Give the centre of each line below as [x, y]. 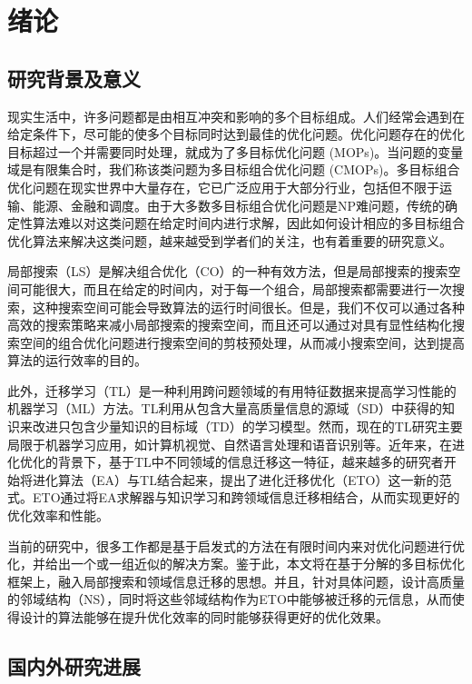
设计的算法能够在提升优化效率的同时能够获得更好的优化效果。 [204, 617]
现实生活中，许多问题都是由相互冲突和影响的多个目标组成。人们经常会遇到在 [236, 116]
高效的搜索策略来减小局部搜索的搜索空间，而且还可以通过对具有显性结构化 [230, 325]
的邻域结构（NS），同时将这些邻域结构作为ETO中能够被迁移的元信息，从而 [230, 599]
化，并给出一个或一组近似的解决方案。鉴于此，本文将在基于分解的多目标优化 [236, 564]
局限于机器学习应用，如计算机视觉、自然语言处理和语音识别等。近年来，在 [230, 444]
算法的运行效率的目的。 [77, 360]
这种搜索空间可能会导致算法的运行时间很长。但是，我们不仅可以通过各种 [248, 307]
